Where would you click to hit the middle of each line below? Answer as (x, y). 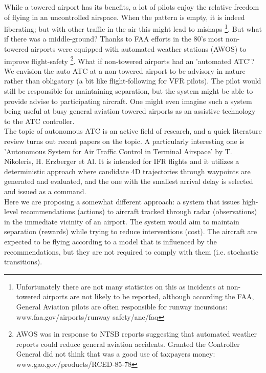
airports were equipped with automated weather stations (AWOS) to (139, 49)
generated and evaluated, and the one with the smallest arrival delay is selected (129, 181)
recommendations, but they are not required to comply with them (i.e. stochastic (131, 251)
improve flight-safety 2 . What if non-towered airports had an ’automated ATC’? (129, 60)
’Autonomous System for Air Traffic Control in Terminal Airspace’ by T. (118, 151)
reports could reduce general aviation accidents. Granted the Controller (128, 344)
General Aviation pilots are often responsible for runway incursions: (122, 306)
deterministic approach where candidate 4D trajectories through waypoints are (127, 171)
